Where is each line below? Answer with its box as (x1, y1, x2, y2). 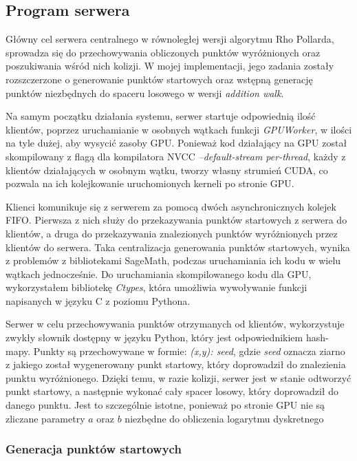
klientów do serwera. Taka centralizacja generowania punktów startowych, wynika (6, 239, 350, 254)
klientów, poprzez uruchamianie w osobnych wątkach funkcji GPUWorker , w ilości (6, 122, 352, 136)
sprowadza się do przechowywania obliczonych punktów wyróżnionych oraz (6, 45, 321, 59)
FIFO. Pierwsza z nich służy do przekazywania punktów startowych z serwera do (6, 213, 347, 227)
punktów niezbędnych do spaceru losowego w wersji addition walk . (6, 85, 284, 100)
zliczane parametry (6, 411, 85, 425)
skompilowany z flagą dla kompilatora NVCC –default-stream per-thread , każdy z (6, 149, 346, 163)
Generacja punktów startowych (6, 440, 182, 458)
